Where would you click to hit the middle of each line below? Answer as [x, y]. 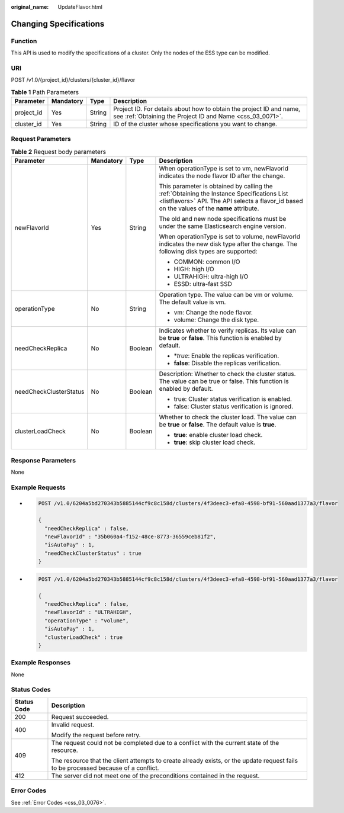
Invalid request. [73, 724]
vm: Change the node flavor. [213, 313]
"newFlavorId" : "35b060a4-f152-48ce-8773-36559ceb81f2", [131, 537]
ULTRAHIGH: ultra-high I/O [211, 277]
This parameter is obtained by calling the [216, 187]
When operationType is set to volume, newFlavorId [230, 237]
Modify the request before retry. [96, 735]
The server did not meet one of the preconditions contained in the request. [155, 776]
